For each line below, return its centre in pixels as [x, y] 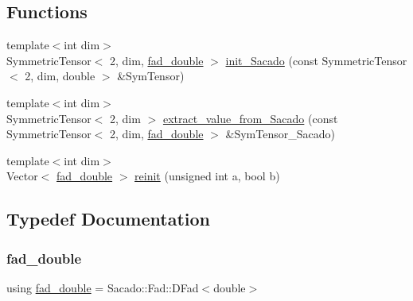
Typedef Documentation [108, 219]
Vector [22, 176]
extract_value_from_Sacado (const [250, 118]
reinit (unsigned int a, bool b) [207, 176]
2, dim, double [60, 76]
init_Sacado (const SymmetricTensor [316, 60]
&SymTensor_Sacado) [280, 134]
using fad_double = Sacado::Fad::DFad [103, 287]
